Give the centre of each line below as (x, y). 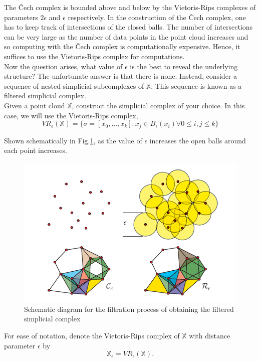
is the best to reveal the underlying (184, 66)
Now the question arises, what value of (63, 66)
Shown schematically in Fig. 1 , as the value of (73, 140)
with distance (210, 335)
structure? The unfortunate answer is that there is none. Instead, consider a (121, 76)
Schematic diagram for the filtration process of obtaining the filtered (129, 309)
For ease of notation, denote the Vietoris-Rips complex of (92, 335)
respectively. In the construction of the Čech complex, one (157, 17)
